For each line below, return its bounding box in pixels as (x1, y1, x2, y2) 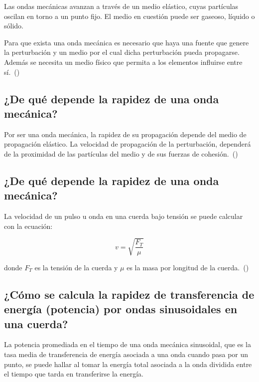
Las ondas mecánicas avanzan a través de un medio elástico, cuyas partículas (4, 1, 239, 11)
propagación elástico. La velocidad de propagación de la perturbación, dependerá (4, 139, 251, 149)
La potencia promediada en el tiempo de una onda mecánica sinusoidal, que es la (4, 339, 251, 350)
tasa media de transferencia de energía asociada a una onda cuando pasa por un (4, 349, 249, 360)
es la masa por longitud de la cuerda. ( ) (127, 262, 249, 272)
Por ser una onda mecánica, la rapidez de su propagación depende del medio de (4, 129, 247, 139)
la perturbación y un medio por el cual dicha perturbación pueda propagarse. (4, 47, 240, 57)
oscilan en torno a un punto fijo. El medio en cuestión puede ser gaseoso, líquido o (4, 10, 255, 21)
